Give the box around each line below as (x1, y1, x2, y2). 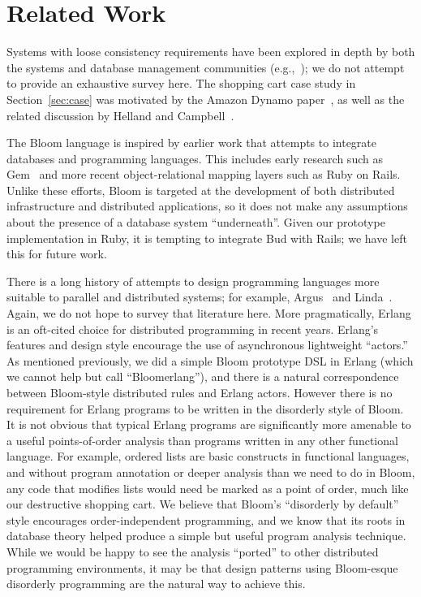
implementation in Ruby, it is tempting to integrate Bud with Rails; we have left (6, 229, 407, 246)
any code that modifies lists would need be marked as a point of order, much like (6, 479, 409, 496)
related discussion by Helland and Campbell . (6, 106, 234, 123)
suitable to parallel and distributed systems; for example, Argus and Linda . (6, 288, 393, 305)
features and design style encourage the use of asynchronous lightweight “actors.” (6, 336, 408, 353)
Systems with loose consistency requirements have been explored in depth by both (6, 43, 415, 60)
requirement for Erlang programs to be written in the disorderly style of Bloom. (6, 400, 404, 417)
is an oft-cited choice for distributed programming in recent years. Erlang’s (6, 320, 379, 337)
